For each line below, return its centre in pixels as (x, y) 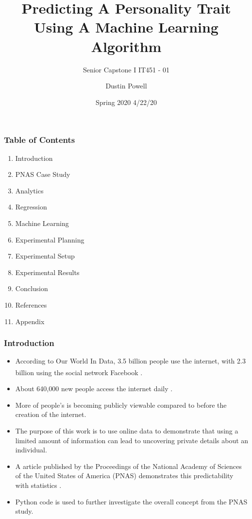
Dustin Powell (126, 86)
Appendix (30, 321)
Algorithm (126, 46)
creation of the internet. (51, 414)
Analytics (29, 190)
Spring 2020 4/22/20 (126, 102)
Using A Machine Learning (126, 27)
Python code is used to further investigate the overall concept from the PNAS (131, 501)
